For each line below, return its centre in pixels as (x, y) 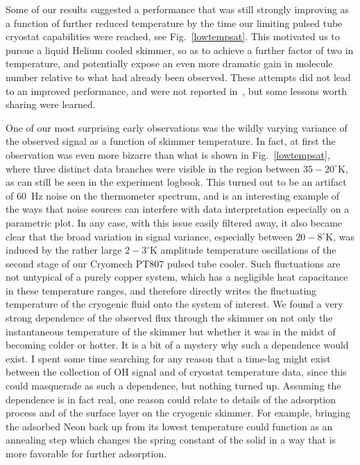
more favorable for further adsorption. (86, 453)
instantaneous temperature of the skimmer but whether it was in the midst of (171, 331)
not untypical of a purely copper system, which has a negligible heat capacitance (177, 277)
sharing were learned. (51, 104)
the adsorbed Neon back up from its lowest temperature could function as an (169, 426)
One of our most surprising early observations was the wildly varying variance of (177, 127)
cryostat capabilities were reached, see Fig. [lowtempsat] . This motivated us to (173, 36)
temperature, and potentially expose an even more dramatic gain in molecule (169, 63)
